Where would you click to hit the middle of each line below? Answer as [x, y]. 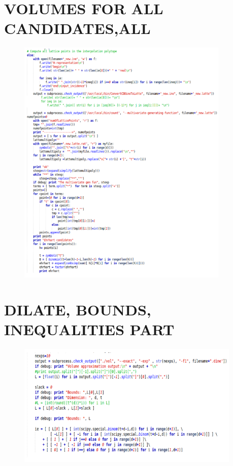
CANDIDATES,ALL [77, 28]
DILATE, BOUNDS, [78, 309]
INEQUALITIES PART [89, 329]
